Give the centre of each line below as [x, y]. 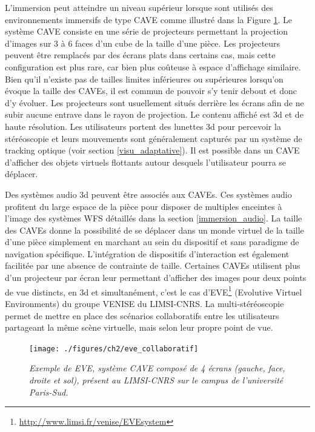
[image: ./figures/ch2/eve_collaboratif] [114, 349]
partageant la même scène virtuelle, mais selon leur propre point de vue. [139, 327]
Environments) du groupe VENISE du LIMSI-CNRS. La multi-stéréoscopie [144, 303]
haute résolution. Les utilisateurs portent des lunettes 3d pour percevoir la [143, 126]
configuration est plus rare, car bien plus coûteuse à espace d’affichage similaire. [153, 66]
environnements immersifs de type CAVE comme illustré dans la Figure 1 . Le [148, 19]
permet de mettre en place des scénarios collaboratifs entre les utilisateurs [142, 315]
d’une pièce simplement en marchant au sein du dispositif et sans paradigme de [152, 242]
